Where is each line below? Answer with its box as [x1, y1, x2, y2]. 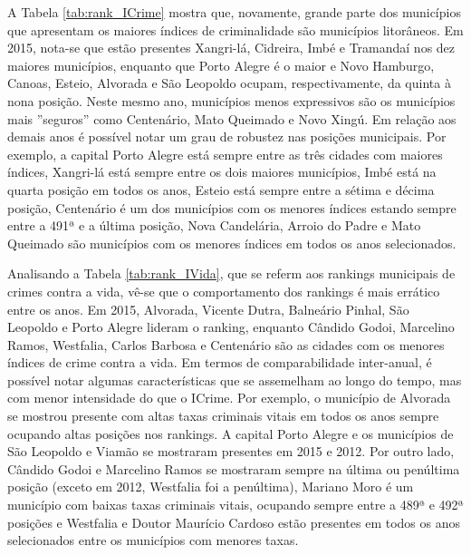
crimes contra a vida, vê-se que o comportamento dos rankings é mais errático [7, 281, 440, 300]
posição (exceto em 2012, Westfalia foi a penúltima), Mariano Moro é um [7, 477, 414, 496]
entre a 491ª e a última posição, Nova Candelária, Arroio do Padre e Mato [7, 216, 421, 235]
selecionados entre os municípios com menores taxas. [7, 531, 299, 550]
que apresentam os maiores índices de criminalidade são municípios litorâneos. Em [7, 20, 464, 39]
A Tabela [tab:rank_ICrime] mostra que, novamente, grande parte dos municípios [7, 3, 461, 21]
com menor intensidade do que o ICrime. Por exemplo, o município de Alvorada [7, 388, 451, 407]
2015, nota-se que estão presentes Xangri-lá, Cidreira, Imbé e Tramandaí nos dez [7, 38, 456, 57]
